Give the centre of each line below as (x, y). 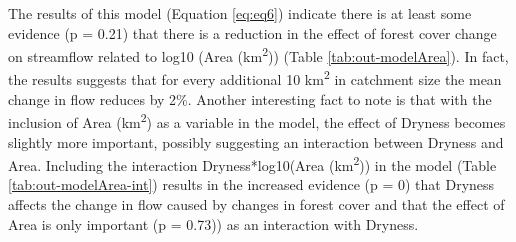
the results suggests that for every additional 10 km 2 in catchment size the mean (255, 78)
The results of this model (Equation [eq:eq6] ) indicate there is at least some (240, 13)
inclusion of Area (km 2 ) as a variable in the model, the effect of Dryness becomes (257, 120)
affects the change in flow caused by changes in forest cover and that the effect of (256, 203)
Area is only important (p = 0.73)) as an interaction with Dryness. (213, 223)
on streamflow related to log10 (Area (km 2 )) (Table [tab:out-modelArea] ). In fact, (258, 54)
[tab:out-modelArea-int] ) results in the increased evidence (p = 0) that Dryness (251, 184)
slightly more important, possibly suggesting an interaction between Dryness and (256, 141)
